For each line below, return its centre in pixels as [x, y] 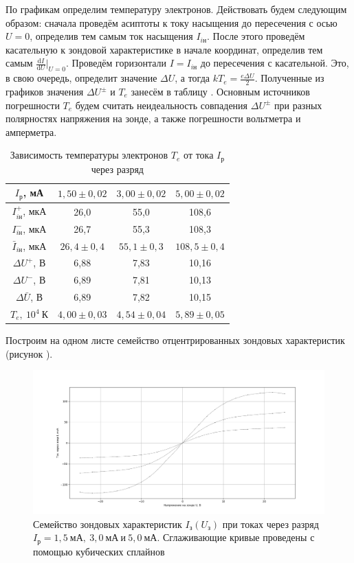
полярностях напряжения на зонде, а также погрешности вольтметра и [153, 118]
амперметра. [31, 131]
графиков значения [45, 91]
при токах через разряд [270, 524]
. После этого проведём [256, 36]
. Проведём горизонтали [117, 63]
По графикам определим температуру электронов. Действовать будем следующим [176, 9]
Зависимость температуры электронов [89, 155]
